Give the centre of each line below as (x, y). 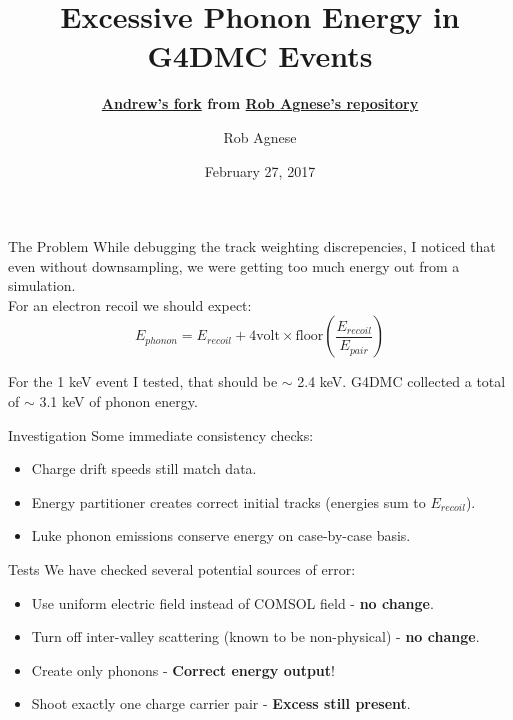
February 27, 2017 (260, 170)
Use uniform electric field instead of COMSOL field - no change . (232, 602)
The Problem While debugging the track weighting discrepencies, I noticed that (252, 246)
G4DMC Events (260, 55)
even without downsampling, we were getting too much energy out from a (234, 265)
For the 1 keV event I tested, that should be (143, 381)
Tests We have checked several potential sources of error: (182, 569)
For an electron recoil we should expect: (130, 304)
